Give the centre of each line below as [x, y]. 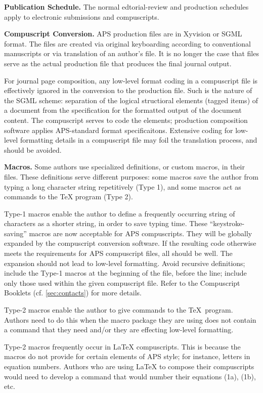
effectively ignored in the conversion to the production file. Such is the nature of [128, 90]
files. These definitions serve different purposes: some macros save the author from [131, 176]
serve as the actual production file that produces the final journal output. [118, 63]
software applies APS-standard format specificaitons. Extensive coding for [119, 130]
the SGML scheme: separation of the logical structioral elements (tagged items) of [131, 100]
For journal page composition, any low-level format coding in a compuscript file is [131, 80]
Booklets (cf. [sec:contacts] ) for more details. [73, 293]
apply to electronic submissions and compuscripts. [82, 16]
